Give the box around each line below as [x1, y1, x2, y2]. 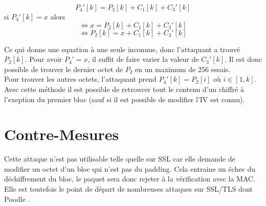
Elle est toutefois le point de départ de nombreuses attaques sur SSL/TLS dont [4, 184, 253, 194]
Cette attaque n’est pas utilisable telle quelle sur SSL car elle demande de [4, 153, 235, 164]
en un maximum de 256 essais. [135, 63, 231, 74]
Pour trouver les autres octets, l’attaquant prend [4, 74, 157, 84]
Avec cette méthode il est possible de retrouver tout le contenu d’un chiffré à [4, 83, 244, 94]
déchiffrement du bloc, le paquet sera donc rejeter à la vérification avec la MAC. [4, 173, 256, 184]
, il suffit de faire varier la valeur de [87, 54, 199, 64]
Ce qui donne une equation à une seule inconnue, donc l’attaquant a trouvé [4, 43, 240, 54]
